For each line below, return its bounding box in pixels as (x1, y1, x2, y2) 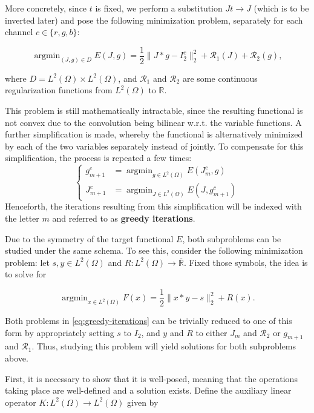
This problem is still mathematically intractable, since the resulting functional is (5, 104, 303, 117)
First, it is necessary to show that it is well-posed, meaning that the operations (5, 372, 298, 385)
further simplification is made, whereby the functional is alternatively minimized (5, 128, 303, 140)
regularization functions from (5, 84, 113, 96)
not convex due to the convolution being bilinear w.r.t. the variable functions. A (5, 116, 302, 128)
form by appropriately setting (5, 326, 114, 339)
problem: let (5, 256, 50, 268)
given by (127, 395, 159, 408)
